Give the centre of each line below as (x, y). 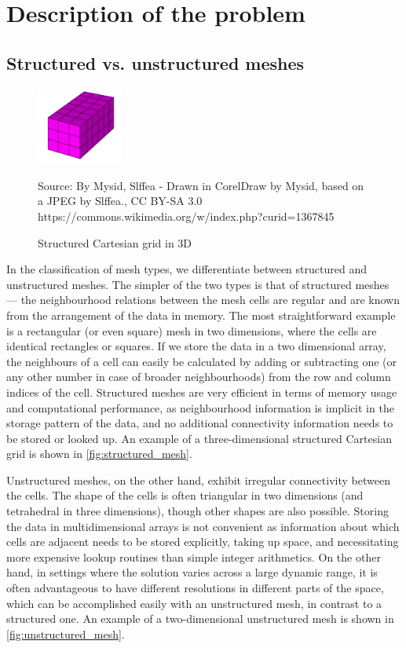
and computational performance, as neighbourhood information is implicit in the (200, 407)
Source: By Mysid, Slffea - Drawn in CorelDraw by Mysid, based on (201, 185)
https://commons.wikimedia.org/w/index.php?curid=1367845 (186, 216)
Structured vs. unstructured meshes (155, 62)
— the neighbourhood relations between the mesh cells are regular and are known (203, 300)
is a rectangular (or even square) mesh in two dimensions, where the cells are (192, 330)
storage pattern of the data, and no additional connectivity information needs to (200, 423)
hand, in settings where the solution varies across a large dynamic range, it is (192, 572)
